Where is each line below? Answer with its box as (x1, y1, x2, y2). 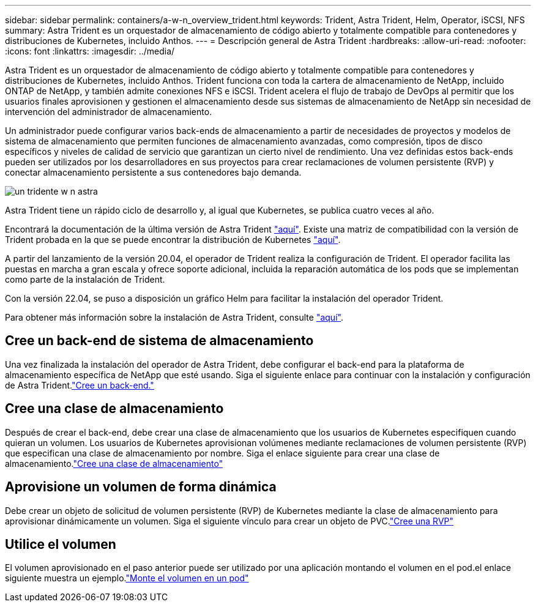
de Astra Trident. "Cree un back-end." (5, 379, 154, 390)
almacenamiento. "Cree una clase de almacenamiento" (5, 458, 223, 469)
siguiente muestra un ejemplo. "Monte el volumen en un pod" (5, 573, 249, 584)
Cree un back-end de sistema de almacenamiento (5, 333, 314, 349)
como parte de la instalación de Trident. (5, 274, 165, 285)
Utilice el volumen (5, 536, 116, 552)
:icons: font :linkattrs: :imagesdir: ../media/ (5, 46, 175, 56)
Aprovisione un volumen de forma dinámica (5, 479, 277, 495)
